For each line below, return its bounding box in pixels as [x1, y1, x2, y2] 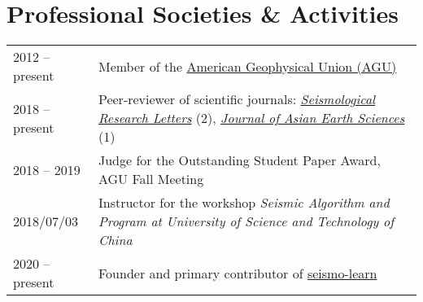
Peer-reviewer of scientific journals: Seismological [98, 90, 376, 109]
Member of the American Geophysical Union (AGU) [98, 56, 397, 76]
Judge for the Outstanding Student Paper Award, [98, 151, 381, 170]
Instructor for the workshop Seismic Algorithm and [98, 193, 390, 212]
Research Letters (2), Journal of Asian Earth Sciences [98, 108, 405, 128]
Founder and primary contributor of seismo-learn [98, 263, 377, 282]
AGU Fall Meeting [98, 169, 204, 189]
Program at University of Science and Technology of [98, 212, 395, 231]
